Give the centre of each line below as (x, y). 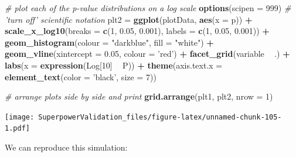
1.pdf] (17, 129)
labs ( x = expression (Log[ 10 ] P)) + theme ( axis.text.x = (114, 65)
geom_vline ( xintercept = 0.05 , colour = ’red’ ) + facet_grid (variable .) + (147, 54)
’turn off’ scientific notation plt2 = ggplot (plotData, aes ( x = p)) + (129, 19)
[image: (20, 117)
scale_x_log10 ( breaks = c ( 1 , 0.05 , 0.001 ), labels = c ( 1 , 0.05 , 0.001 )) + (137, 31)
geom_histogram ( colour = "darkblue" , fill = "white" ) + (109, 42)
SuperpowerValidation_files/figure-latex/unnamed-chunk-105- (160, 117)
